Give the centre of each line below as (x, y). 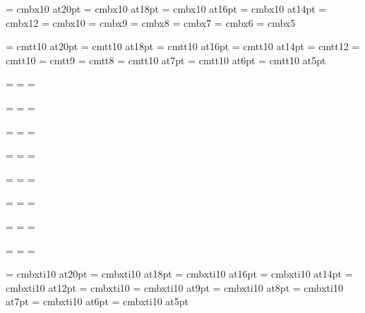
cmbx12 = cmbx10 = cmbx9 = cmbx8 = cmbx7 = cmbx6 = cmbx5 (151, 22)
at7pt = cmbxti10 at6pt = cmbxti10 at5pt (97, 301)
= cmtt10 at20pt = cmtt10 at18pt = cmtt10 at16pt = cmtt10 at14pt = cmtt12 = (183, 46)
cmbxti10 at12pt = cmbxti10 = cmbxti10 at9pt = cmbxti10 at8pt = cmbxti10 (174, 287)
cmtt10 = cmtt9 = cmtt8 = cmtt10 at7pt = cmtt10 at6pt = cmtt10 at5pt (166, 60)
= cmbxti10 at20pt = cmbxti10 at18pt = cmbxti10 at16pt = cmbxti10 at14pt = (179, 274)
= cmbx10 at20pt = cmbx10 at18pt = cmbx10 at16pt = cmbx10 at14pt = (166, 8)
